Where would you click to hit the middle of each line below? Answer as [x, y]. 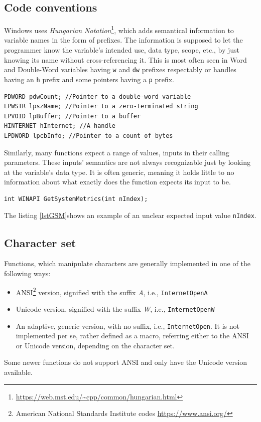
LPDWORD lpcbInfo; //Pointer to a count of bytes [89, 136]
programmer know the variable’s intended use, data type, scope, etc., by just [122, 50]
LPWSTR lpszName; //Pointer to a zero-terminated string [101, 107]
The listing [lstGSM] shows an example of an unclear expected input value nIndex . [130, 215]
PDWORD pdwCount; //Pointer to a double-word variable [98, 96]
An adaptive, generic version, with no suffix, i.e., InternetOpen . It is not [127, 326]
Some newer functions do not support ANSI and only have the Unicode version [126, 362]
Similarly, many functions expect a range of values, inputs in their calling [117, 152]
